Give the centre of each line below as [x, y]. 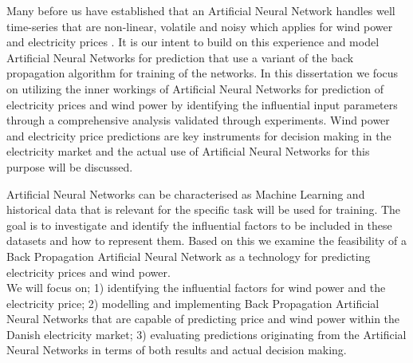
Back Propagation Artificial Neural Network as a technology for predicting [189, 256]
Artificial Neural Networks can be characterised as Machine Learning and [186, 193]
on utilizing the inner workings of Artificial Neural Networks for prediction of [195, 88]
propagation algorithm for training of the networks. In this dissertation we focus [203, 73]
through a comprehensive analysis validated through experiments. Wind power [198, 120]
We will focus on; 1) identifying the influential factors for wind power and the [196, 288]
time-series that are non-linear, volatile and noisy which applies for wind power [200, 26]
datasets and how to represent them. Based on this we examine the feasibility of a [206, 241]
